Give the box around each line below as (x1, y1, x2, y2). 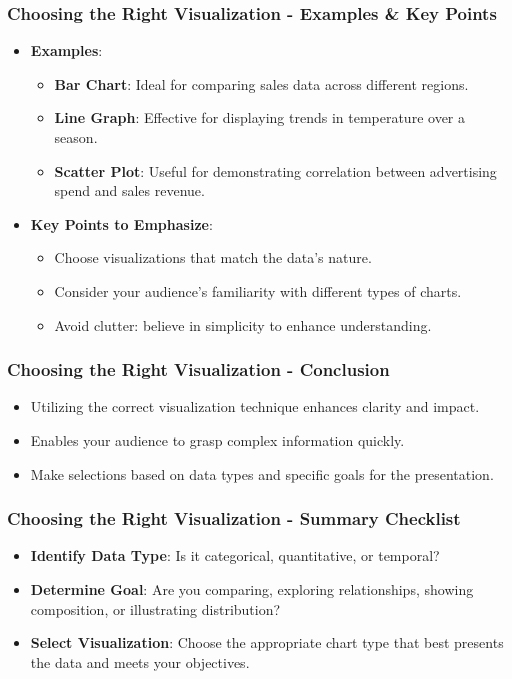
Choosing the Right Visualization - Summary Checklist (7, 506, 461, 531)
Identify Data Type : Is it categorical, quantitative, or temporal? (30, 545, 440, 566)
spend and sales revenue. (54, 180, 205, 201)
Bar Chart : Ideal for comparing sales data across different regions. (54, 73, 469, 94)
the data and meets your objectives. (30, 651, 250, 672)
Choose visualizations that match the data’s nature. (54, 247, 372, 268)
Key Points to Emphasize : (30, 213, 213, 234)
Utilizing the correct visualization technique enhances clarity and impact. (30, 396, 480, 417)
